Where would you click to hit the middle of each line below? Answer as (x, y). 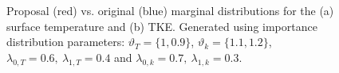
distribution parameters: (66, 42)
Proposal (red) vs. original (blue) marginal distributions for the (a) (170, 10)
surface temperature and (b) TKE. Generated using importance (162, 26)
